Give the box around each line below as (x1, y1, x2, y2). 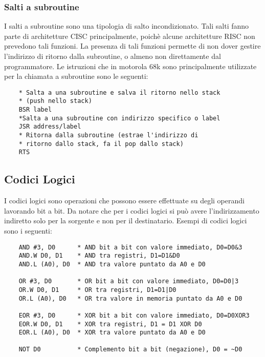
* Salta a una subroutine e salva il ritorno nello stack (18, 89, 220, 96)
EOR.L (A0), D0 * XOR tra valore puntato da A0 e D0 (18, 329, 206, 337)
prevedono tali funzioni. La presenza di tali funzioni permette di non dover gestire (4, 40, 261, 51)
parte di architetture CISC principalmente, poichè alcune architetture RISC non (4, 30, 255, 41)
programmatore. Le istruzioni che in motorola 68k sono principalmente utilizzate (4, 60, 257, 71)
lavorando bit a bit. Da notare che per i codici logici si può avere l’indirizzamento (4, 205, 259, 216)
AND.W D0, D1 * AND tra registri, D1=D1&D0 (18, 252, 180, 260)
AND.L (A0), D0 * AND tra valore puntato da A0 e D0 (18, 260, 206, 268)
